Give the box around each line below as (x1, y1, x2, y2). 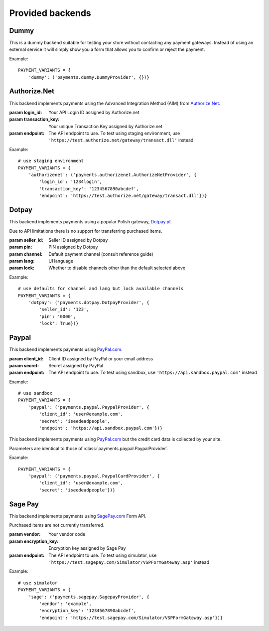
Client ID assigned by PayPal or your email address (48, 355, 153, 361)
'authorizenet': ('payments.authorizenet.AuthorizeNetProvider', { (28, 172, 197, 178)
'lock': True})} (39, 320, 79, 326)
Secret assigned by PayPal (48, 362, 104, 368)
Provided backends (9, 7, 92, 18)
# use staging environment (18, 158, 84, 164)
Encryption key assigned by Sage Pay (48, 545, 126, 551)
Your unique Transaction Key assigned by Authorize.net (48, 123, 163, 129)
